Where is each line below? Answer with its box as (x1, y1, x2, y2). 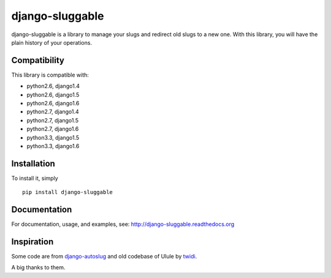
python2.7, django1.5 (26, 116, 79, 124)
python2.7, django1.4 (26, 108, 79, 116)
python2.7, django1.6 (26, 126, 79, 133)
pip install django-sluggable (22, 189, 113, 196)
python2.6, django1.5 (26, 91, 80, 98)
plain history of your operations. (11, 39, 92, 46)
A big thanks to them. (11, 264, 66, 271)
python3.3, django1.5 (26, 133, 80, 141)
